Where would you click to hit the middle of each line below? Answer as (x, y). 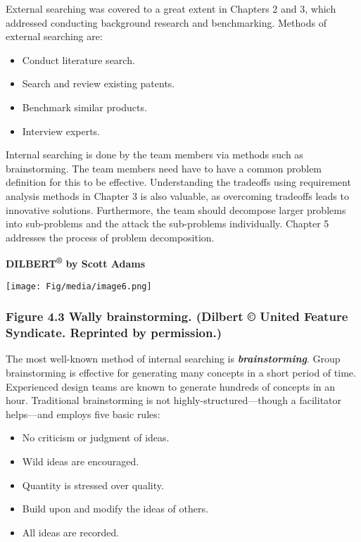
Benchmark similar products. (84, 107)
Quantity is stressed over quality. (93, 485)
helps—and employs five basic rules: (83, 414)
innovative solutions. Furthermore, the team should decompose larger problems (176, 209)
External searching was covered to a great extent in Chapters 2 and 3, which (171, 8)
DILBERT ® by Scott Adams (76, 262)
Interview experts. (61, 131)
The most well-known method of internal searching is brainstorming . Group (173, 359)
